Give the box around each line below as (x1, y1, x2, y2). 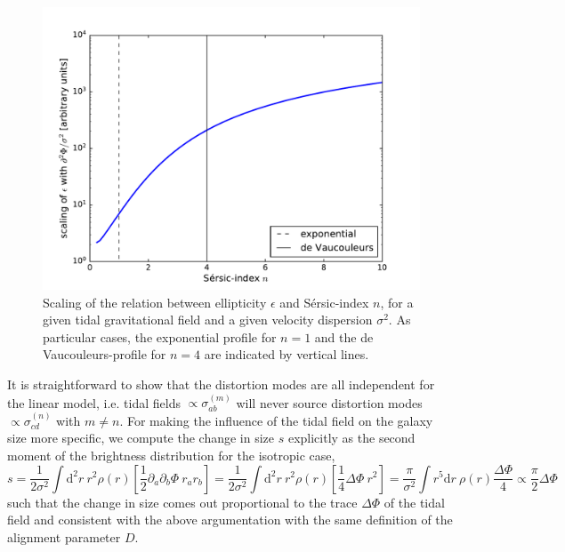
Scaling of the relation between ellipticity (43, 292, 267, 311)
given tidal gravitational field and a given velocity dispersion (43, 310, 373, 329)
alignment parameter (7, 527, 121, 546)
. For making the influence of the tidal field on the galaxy (119, 411, 433, 429)
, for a (380, 292, 414, 311)
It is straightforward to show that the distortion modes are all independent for (7, 374, 435, 393)
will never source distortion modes (236, 393, 423, 412)
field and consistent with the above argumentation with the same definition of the (7, 510, 453, 529)
